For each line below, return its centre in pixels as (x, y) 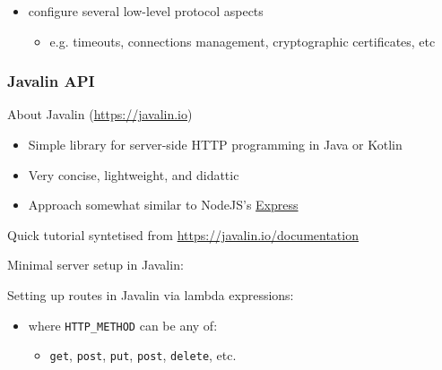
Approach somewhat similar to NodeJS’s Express (163, 205)
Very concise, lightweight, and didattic (134, 174)
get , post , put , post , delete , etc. (143, 355)
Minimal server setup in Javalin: (95, 265)
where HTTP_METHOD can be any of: (123, 325)
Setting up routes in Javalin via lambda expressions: (151, 294)
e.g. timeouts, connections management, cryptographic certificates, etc (243, 41)
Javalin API (51, 81)
